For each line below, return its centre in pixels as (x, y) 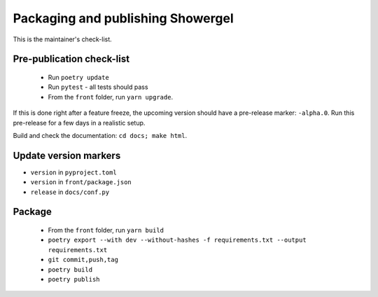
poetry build (70, 269)
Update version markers (67, 155)
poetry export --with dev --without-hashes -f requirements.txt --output (177, 240)
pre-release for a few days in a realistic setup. (79, 123)
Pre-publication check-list (71, 59)
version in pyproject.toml (73, 172)
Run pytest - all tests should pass (98, 87)
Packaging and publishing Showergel (123, 18)
